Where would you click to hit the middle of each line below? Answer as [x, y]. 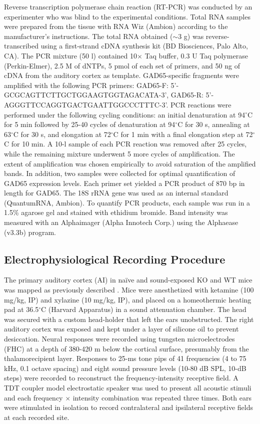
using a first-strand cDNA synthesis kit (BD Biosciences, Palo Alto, [144, 46]
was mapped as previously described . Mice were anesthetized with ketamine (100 [129, 290]
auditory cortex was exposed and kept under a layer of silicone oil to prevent [121, 329]
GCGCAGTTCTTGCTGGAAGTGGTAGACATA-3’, [86, 95]
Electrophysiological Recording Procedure [115, 259]
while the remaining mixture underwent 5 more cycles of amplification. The [119, 153]
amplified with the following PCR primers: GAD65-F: [86, 85]
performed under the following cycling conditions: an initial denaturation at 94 [125, 114]
